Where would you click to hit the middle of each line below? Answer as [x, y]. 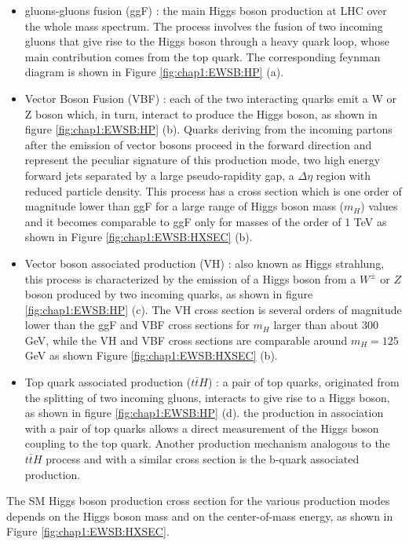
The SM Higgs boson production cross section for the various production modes [198, 501]
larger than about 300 [326, 325]
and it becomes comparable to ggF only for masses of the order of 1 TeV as [206, 221]
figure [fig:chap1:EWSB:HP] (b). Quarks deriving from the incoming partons [208, 129]
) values [379, 206]
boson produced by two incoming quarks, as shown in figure [169, 294]
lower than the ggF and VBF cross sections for [137, 325]
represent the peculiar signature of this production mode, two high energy [203, 160]
